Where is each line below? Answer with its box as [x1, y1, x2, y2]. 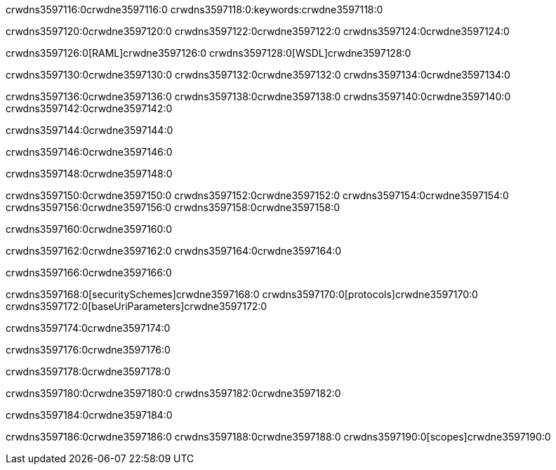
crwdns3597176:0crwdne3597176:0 [6, 344, 171, 356]
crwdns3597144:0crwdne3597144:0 [6, 124, 173, 136]
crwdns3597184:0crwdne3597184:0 [6, 409, 173, 421]
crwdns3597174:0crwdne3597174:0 [6, 322, 171, 334]
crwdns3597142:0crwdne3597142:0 [6, 102, 173, 114]
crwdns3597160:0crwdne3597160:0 [6, 223, 173, 235]
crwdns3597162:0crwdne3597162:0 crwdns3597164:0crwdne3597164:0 [6, 245, 342, 257]
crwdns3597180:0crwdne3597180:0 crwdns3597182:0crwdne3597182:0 [6, 387, 341, 399]
